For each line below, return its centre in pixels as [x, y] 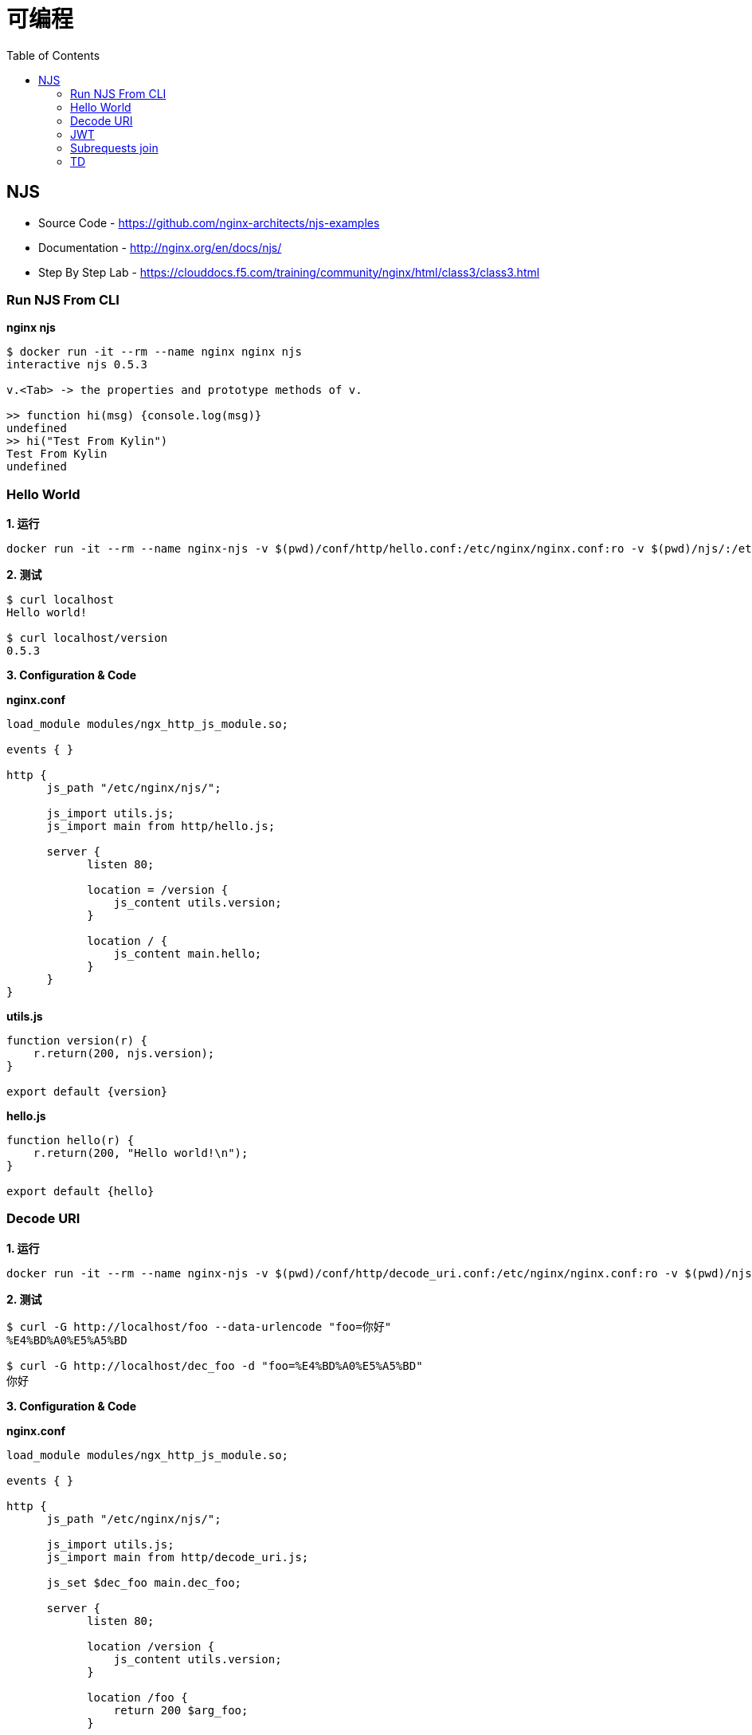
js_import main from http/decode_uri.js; [178, 1557]
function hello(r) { [70, 1141]
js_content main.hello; [188, 954]
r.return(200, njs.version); [124, 1054]
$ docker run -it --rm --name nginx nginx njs [154, 352]
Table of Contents [53, 55]
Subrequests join [114, 148]
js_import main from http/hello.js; [161, 826]
